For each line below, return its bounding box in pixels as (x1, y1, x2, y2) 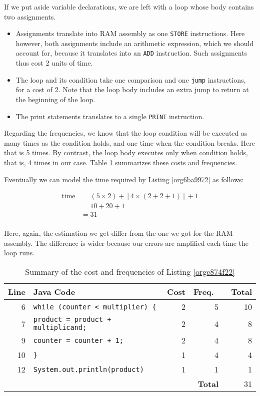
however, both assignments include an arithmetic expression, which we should (15, 38, 254, 48)
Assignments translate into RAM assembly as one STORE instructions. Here (15, 28, 245, 39)
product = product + (33, 315, 111, 324)
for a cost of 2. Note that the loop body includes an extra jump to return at (15, 84, 249, 95)
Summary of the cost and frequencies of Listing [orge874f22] (25, 266, 235, 278)
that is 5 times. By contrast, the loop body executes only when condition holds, (4, 147, 248, 158)
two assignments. (4, 11, 56, 22)
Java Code (33, 286, 75, 298)
